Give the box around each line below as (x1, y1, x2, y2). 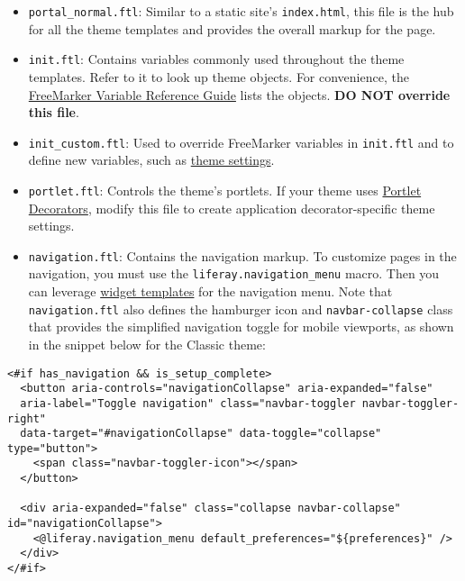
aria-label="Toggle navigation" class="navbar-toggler (20, 396, 356, 410)
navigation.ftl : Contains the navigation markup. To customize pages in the (28, 246, 457, 265)
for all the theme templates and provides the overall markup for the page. (28, 19, 436, 38)
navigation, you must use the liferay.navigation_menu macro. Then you (28, 264, 440, 283)
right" (7, 412, 46, 425)
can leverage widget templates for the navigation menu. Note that (28, 282, 393, 301)
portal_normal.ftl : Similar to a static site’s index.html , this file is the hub (28, 2, 454, 20)
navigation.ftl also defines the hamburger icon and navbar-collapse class (28, 299, 453, 318)
